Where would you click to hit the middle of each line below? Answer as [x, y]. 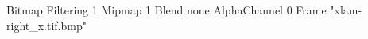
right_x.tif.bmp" [46, 25]
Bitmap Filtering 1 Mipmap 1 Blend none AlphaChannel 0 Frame [167, 10]
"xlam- [346, 10]
